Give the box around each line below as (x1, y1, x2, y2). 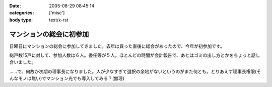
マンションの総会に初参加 (9, 30, 89, 38)
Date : (9, 3, 21, 8)
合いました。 (9, 59, 36, 65)
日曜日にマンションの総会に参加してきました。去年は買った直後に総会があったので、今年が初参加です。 (9, 43, 225, 49)
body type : (9, 16, 33, 22)
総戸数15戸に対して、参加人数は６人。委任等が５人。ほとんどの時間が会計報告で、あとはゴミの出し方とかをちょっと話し (9, 52, 260, 58)
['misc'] (49, 10, 65, 16)
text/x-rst (49, 16, 69, 22)
